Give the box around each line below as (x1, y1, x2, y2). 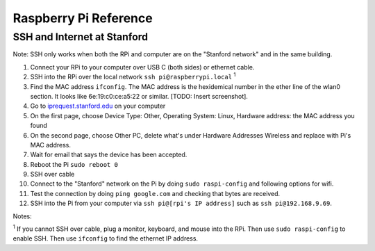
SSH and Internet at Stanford (12, 31, 149, 43)
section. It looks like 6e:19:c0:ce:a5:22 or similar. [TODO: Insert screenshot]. (30, 92, 248, 100)
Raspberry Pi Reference (12, 10, 153, 26)
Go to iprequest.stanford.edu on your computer (30, 102, 166, 111)
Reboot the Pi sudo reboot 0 (30, 160, 118, 168)
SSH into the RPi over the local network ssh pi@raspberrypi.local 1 (30, 72, 236, 81)
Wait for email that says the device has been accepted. (30, 150, 187, 159)
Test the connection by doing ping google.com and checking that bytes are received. (30, 189, 281, 197)
